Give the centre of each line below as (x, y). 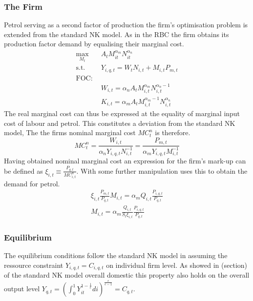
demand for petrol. (32, 183)
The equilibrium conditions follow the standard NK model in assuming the (116, 255)
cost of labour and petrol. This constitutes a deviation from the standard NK (120, 123)
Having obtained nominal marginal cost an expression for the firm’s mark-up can (125, 161)
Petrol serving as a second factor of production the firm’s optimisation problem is (126, 25)
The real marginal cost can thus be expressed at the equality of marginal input (122, 113)
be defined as (23, 171)
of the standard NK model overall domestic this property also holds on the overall (127, 275)
